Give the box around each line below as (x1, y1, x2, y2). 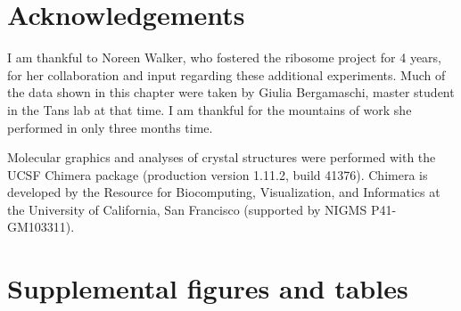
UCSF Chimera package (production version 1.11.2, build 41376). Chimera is (7, 165, 428, 184)
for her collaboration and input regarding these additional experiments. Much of (7, 65, 446, 84)
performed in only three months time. (7, 118, 213, 136)
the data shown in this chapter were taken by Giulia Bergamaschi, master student (7, 83, 455, 102)
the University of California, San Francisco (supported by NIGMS (7, 200, 367, 218)
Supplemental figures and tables (7, 270, 408, 307)
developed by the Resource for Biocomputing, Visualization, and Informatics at (7, 183, 440, 201)
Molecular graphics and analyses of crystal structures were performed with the (7, 148, 436, 167)
